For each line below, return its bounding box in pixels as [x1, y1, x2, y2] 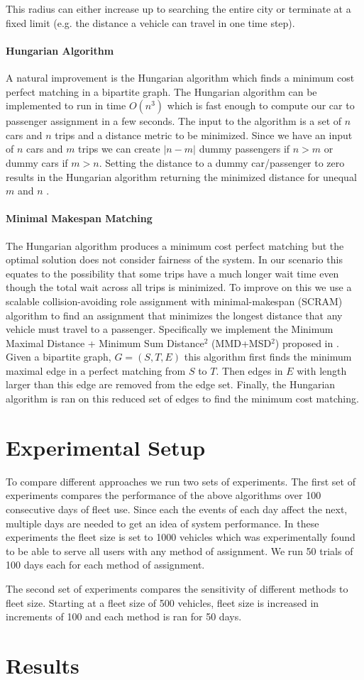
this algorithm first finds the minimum [184, 349, 352, 364]
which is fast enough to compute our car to [167, 98, 355, 113]
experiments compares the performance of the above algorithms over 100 [6, 488, 321, 503]
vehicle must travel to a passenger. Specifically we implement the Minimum [6, 322, 333, 336]
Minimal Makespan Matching [6, 211, 153, 226]
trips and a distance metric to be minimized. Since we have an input [55, 127, 353, 142]
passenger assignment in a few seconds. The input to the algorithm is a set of [6, 114, 342, 128]
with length [297, 363, 347, 378]
